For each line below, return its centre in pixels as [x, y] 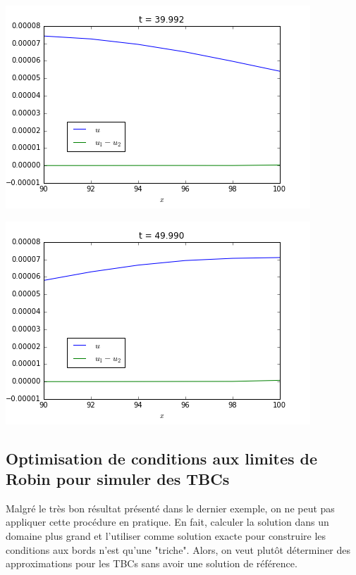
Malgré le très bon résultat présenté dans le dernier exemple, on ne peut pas [170, 508]
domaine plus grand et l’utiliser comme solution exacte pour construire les [166, 535]
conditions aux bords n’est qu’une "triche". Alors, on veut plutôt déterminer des [178, 549]
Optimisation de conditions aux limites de [162, 458]
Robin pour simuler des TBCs [118, 478]
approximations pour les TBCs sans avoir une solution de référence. [152, 563]
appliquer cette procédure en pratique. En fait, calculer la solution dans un [167, 522]
